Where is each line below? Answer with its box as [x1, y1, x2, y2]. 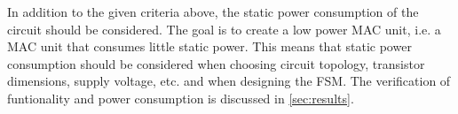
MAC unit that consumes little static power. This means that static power [7, 37, 412, 56]
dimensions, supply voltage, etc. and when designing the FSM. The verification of [7, 72, 451, 90]
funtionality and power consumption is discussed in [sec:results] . [7, 88, 354, 107]
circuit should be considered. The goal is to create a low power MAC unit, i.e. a [7, 19, 441, 38]
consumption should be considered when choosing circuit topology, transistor [7, 54, 425, 72]
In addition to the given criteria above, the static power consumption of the [7, 3, 419, 20]
